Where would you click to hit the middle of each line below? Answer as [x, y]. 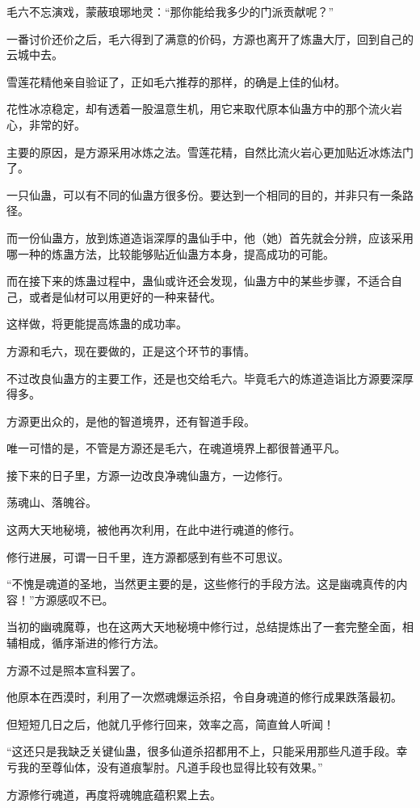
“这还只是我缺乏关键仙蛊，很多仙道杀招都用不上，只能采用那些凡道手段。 [202, 751]
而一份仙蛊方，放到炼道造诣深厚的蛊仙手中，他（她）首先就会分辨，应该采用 [210, 237]
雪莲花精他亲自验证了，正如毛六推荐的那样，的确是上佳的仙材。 [176, 81]
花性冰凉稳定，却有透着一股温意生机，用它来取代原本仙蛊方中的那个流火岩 [204, 109]
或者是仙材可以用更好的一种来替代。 [125, 296]
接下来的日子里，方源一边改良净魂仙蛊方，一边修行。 [148, 475]
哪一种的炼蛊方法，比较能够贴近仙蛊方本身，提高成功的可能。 [170, 253]
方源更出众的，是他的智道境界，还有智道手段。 [131, 421]
